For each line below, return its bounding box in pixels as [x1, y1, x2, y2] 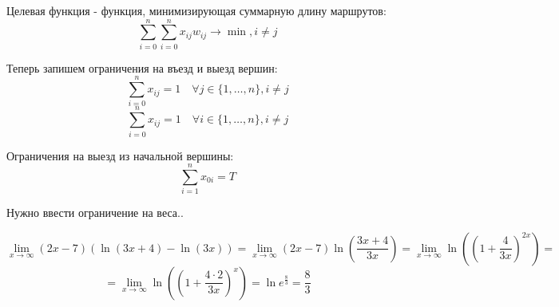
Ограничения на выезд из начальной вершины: [6, 147, 234, 163]
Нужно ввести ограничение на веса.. [6, 204, 184, 221]
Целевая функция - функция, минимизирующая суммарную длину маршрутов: [6, 2, 387, 18]
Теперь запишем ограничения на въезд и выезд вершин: [6, 59, 278, 76]
